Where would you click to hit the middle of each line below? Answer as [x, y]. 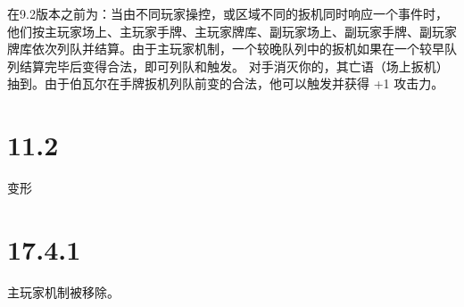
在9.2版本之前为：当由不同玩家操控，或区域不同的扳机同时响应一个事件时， [228, 13]
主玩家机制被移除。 [63, 291]
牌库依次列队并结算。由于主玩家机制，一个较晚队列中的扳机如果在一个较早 [226, 49]
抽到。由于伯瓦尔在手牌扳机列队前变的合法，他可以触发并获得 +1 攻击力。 [226, 83]
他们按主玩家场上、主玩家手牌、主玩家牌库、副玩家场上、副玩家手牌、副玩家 [232, 31]
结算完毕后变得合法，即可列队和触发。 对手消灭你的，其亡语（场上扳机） [234, 66]
